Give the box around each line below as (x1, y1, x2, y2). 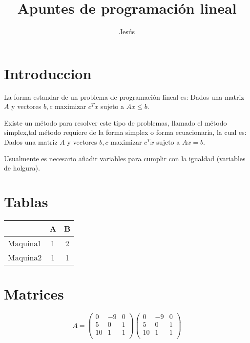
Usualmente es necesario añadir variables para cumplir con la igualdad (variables (4, 153, 246, 163)
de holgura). (4, 163, 40, 173)
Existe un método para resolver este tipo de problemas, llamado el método (4, 117, 227, 128)
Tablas (4, 192, 48, 211)
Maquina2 (8, 251, 42, 263)
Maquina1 (8, 237, 42, 249)
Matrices (4, 284, 64, 304)
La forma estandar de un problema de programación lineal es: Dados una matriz (4, 91, 244, 102)
